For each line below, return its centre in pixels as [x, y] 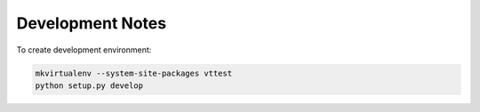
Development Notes [92, 23]
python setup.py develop [89, 85]
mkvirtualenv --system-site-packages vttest [134, 73]
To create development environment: [84, 50]
